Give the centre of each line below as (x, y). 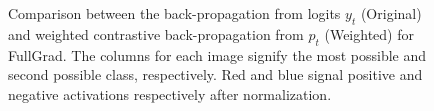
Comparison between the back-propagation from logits (174, 13)
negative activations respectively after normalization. (170, 93)
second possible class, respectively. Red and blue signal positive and (215, 74)
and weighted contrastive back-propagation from (156, 33)
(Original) (391, 13)
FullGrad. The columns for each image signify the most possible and (217, 54)
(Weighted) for (369, 33)
